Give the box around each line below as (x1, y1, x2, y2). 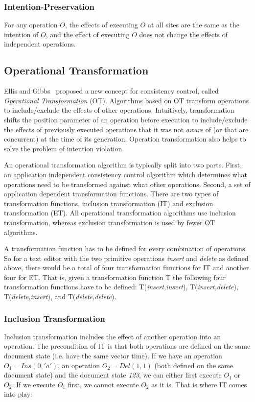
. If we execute (12, 379, 56, 389)
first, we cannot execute (68, 379, 139, 389)
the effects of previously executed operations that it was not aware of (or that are (4, 124, 249, 134)
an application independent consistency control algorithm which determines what (4, 169, 247, 179)
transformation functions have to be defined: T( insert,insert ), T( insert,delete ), (4, 282, 238, 292)
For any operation (4, 20, 58, 30)
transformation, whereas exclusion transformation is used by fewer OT (4, 217, 215, 227)
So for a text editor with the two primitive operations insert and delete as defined (4, 253, 249, 263)
